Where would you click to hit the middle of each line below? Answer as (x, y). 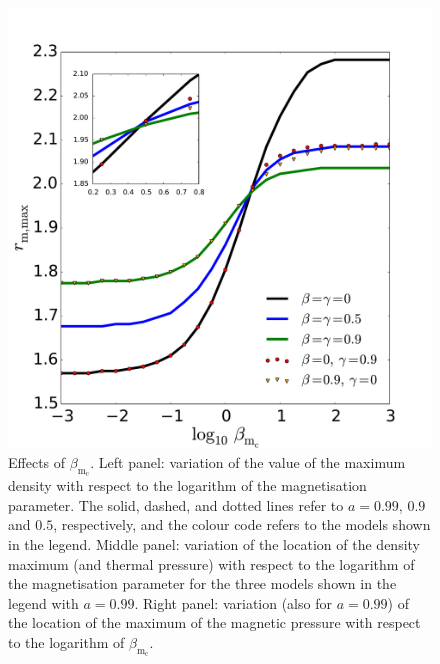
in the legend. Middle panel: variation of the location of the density (214, 543)
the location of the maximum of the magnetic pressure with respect (214, 622)
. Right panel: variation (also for (233, 602)
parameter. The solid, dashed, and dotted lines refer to (176, 504)
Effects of (37, 461)
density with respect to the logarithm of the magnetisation (187, 485)
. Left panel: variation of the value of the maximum (248, 461)
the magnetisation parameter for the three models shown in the (202, 583)
